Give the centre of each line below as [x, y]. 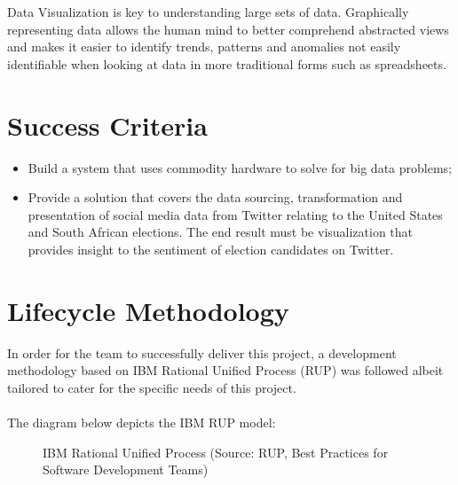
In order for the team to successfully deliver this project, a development [202, 352]
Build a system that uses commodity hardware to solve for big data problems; [240, 167]
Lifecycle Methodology [148, 310]
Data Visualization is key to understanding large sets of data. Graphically [208, 12]
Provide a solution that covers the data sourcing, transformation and [215, 197]
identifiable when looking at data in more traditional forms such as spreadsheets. [227, 63]
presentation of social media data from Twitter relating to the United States [235, 214]
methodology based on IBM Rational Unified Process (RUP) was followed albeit [225, 370]
